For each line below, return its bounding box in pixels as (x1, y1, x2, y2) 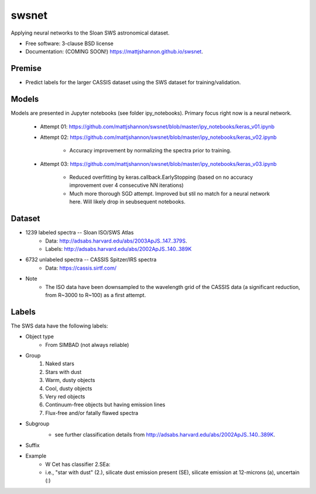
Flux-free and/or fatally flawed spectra (45, 409, 139, 416)
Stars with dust (45, 368, 82, 375)
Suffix (25, 441, 40, 448)
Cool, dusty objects (45, 384, 92, 392)
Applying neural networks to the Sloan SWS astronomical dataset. (11, 29, 170, 36)
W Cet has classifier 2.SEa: (45, 461, 111, 468)
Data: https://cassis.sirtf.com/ (45, 264, 117, 271)
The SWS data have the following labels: (11, 322, 108, 329)
